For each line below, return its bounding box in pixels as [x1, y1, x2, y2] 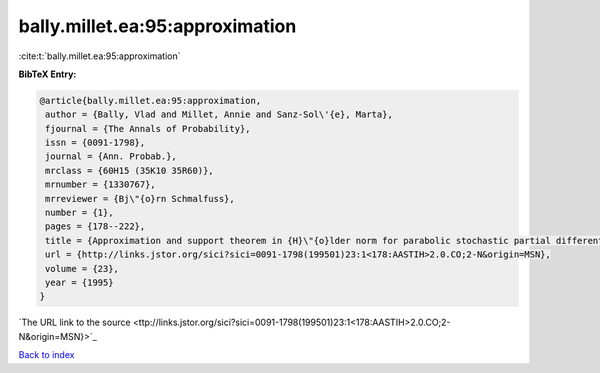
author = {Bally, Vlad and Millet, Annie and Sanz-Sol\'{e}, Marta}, [45, 109, 394, 120]
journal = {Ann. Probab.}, [45, 151, 177, 162]
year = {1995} [45, 277, 114, 288]
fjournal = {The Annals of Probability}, [45, 123, 251, 134]
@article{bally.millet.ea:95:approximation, [39, 95, 262, 106]
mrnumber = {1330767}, [45, 179, 157, 190]
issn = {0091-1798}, [45, 137, 146, 149]
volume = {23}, [45, 263, 120, 274]
